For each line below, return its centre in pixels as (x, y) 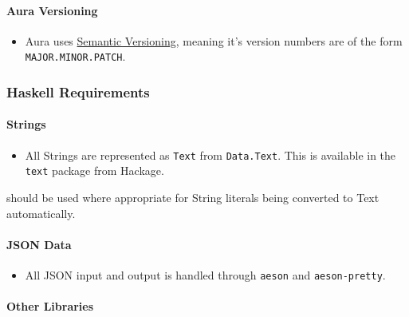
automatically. (41, 213)
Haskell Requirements (78, 91)
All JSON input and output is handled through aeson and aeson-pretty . (205, 274)
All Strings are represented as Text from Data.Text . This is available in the (210, 155)
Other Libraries (50, 306)
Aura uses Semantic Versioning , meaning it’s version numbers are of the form (214, 40)
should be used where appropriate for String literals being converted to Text (193, 197)
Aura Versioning (52, 10)
